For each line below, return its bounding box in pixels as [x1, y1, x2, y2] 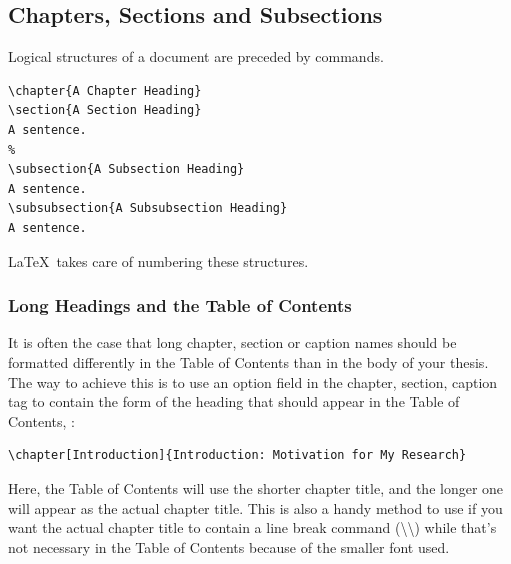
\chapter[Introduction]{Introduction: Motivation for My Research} [8, 448, 467, 463]
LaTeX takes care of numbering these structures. [8, 250, 309, 271]
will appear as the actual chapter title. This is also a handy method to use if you [8, 497, 503, 518]
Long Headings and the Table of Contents [8, 293, 352, 318]
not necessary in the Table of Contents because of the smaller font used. [8, 536, 450, 557]
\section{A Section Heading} [8, 103, 202, 118]
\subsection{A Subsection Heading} [8, 162, 245, 177]
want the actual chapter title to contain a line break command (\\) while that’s [8, 517, 497, 538]
